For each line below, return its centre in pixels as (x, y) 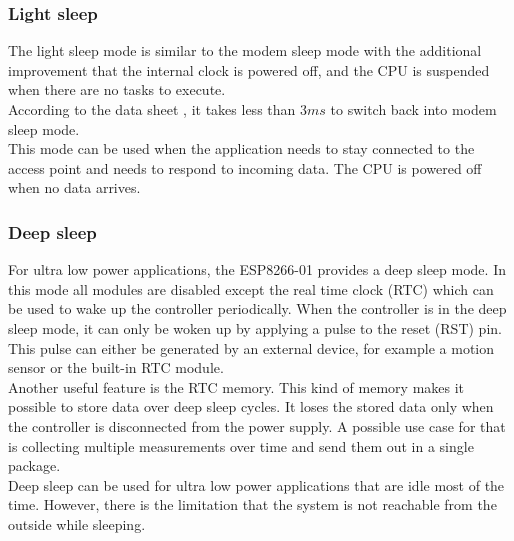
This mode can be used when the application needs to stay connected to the (241, 148)
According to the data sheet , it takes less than (152, 109)
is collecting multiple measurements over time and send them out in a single (241, 445)
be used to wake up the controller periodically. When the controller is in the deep (257, 308)
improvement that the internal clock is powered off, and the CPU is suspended (249, 69)
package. (34, 465)
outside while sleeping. (77, 523)
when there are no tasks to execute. (117, 89)
